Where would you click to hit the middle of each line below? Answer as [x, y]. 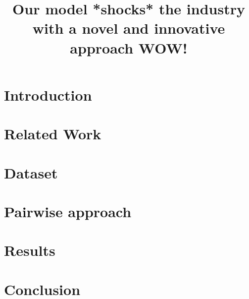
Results [30, 250]
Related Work [53, 134]
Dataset [31, 172]
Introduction [48, 94]
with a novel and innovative [129, 28]
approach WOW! [129, 47]
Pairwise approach [68, 211]
